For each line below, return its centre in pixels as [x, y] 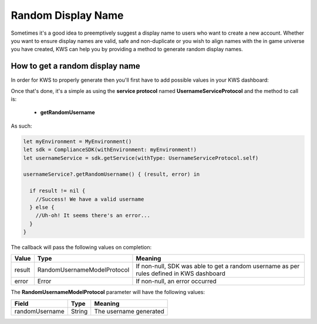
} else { [42, 207]
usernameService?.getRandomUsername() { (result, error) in [112, 174]
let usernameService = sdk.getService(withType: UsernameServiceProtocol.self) [141, 158]
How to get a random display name [75, 66]
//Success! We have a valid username [90, 199]
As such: [21, 126]
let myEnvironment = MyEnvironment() [77, 141]
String [79, 311]
